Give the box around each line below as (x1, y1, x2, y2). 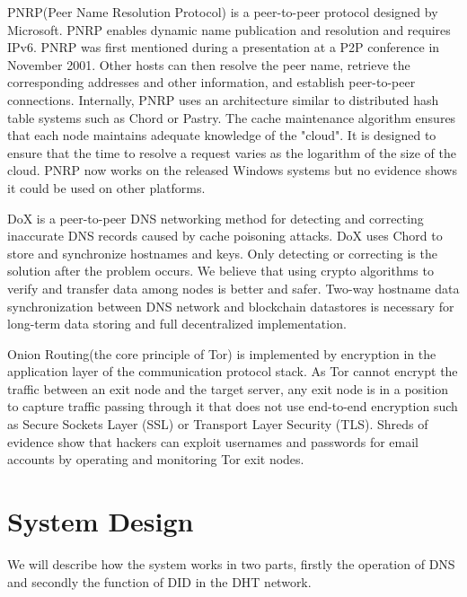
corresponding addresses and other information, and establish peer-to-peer (7, 73, 416, 92)
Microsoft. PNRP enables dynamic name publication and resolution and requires (7, 20, 451, 39)
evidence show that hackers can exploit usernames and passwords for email (7, 432, 419, 451)
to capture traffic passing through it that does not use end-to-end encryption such (7, 397, 458, 416)
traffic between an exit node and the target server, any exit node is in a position (7, 379, 449, 398)
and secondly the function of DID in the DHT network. (7, 572, 312, 591)
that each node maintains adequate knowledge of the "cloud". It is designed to (7, 126, 436, 145)
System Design (7, 503, 194, 540)
